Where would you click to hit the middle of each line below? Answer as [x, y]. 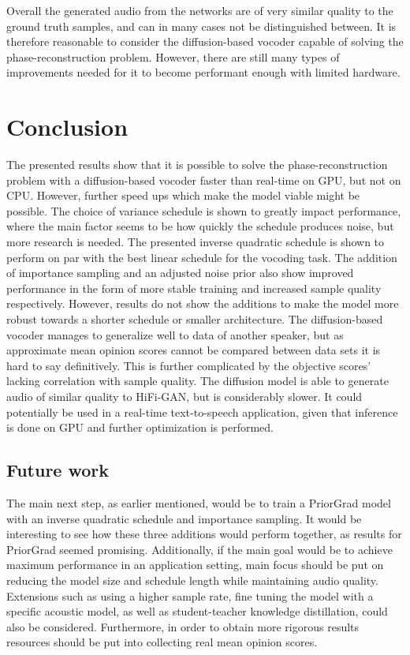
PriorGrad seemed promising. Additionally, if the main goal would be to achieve [199, 549]
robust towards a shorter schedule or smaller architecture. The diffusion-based [195, 319]
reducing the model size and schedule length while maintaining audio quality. [192, 580]
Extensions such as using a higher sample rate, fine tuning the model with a [190, 595]
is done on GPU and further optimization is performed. [140, 427]
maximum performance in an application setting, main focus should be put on [195, 565]
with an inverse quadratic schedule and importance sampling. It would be [184, 518]
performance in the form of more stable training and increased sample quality [194, 288]
